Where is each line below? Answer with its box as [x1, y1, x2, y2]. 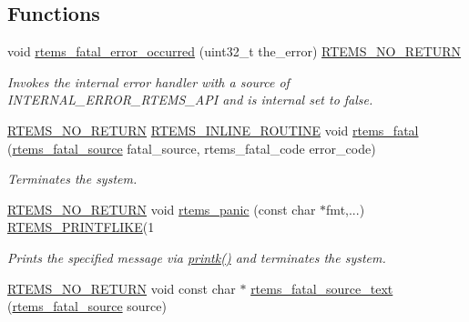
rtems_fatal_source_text [250, 278, 393, 297]
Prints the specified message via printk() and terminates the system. [7, 247, 386, 267]
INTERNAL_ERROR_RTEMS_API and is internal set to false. [7, 90, 373, 109]
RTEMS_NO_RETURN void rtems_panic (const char [7, 199, 316, 218]
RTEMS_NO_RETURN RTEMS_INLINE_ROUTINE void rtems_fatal [7, 120, 419, 139]
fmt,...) [326, 199, 365, 218]
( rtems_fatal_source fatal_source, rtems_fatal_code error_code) [7, 138, 376, 157]
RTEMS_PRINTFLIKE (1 [7, 217, 155, 236]
